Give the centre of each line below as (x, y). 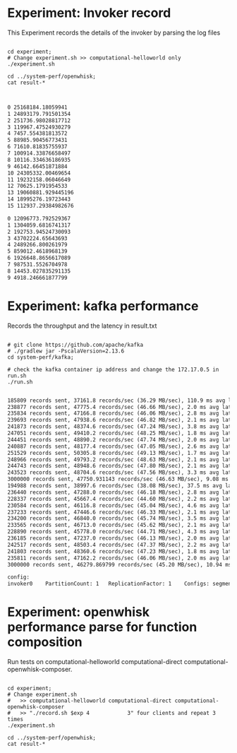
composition (45, 642)
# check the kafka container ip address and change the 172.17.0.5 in (113, 369)
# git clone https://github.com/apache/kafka (75, 345)
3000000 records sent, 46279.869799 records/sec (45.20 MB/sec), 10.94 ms (120, 564)
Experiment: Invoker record (89, 13)
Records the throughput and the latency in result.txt (82, 326)
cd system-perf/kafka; (41, 357)
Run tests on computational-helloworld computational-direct (95, 662)
